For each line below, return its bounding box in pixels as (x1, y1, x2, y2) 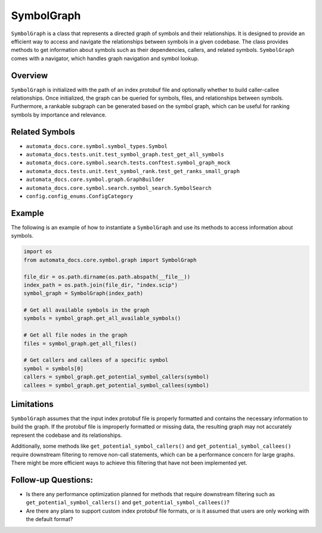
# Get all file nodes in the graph (23, 332, 128, 338)
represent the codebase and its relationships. (11, 432, 122, 439)
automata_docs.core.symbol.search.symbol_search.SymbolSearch (26, 184, 212, 191)
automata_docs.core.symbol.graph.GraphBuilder (26, 176, 165, 183)
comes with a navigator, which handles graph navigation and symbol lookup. (11, 54, 199, 62)
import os (23, 248, 52, 255)
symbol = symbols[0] (23, 365, 83, 372)
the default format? (26, 516, 73, 523)
